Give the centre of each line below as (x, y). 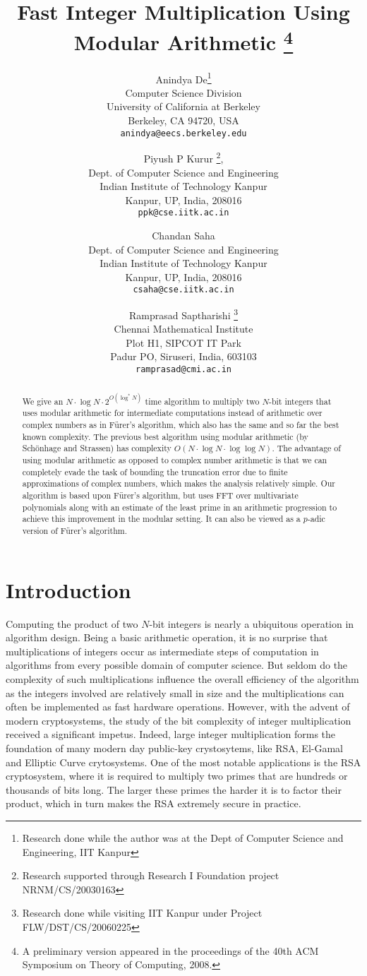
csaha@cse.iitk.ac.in (183, 290)
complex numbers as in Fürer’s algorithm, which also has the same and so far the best (181, 425)
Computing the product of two (72, 623)
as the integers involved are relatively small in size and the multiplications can (175, 692)
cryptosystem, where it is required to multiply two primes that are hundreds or (177, 776)
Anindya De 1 (183, 78)
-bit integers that (300, 401)
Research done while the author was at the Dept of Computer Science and (183, 837)
